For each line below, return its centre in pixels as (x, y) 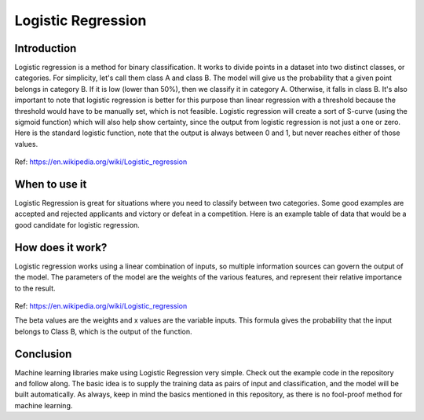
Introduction (46, 48)
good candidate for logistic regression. (77, 225)
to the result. (35, 288)
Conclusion (43, 354)
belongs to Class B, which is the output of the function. (103, 331)
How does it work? (61, 247)
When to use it (51, 184)
